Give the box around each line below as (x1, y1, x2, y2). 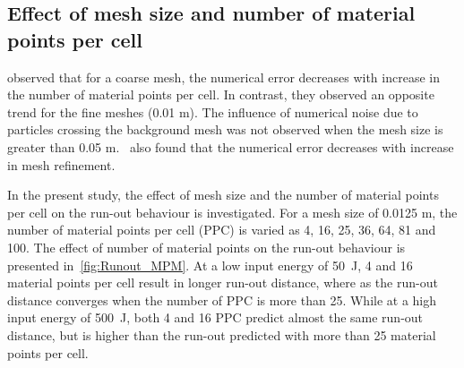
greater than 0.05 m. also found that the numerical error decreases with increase (7, 137, 454, 156)
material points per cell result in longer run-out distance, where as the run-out (7, 273, 438, 292)
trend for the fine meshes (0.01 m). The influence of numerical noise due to (7, 102, 418, 121)
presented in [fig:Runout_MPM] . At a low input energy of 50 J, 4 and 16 (7, 255, 413, 274)
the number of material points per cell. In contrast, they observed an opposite (7, 85, 434, 104)
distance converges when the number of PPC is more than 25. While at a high (7, 290, 437, 309)
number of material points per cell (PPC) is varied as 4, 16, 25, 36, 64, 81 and (7, 220, 436, 239)
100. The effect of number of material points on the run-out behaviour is (7, 237, 406, 256)
